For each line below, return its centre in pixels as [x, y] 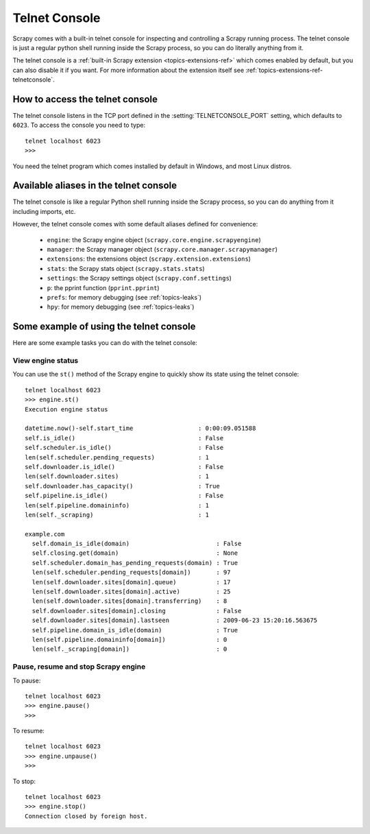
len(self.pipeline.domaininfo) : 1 [117, 505]
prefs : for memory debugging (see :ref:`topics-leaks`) [124, 297]
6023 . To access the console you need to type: [79, 125]
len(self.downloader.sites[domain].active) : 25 [131, 592]
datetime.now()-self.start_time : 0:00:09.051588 [140, 428]
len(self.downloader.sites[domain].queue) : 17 [131, 582]
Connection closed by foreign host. [86, 816]
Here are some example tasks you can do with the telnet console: [105, 343]
